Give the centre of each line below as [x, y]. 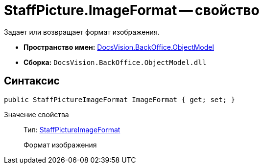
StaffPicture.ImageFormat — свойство [132, 10]
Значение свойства [36, 114]
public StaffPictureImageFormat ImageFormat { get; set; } [120, 99]
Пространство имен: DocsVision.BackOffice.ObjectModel [119, 47]
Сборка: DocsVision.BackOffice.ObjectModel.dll [115, 62]
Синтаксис [32, 81]
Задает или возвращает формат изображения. [82, 32]
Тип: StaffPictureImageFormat [72, 129]
